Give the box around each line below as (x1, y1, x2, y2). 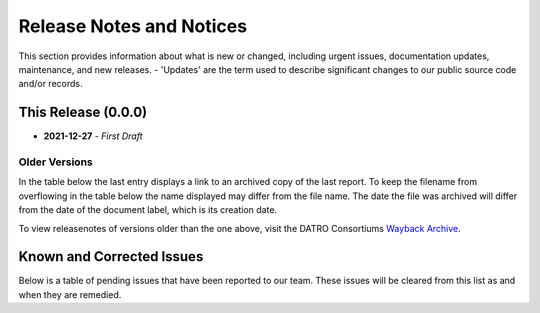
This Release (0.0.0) (18, 104, 148, 121)
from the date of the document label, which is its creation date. (18, 204, 278, 216)
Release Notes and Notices (18, 15, 248, 37)
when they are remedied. (18, 288, 122, 300)
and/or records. (18, 78, 83, 90)
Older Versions (18, 155, 94, 169)
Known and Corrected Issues (18, 248, 204, 265)
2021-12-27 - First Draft (43, 130, 143, 142)
